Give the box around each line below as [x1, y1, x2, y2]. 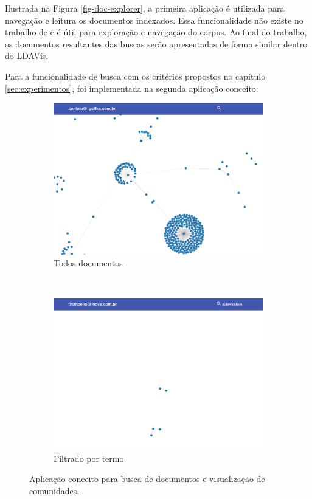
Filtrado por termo [54, 452, 124, 464]
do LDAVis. [5, 49, 49, 62]
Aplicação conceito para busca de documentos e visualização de [29, 472, 265, 485]
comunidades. [29, 484, 80, 497]
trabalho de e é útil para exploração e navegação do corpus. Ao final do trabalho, [5, 26, 307, 38]
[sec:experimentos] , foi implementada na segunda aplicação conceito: [5, 81, 258, 94]
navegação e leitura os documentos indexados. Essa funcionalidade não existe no [5, 13, 303, 26]
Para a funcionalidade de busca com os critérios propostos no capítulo [5, 69, 266, 82]
